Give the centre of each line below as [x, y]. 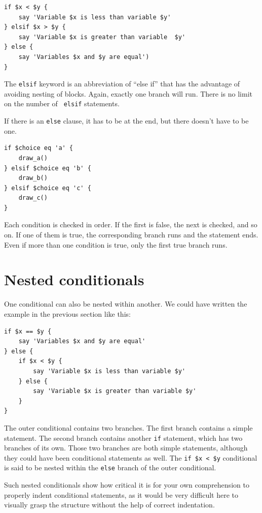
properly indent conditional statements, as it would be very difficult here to [121, 494]
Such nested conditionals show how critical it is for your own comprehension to [127, 485]
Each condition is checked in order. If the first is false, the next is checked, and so [131, 224]
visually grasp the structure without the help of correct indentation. [109, 505]
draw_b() [33, 178]
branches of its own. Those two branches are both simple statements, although [126, 448]
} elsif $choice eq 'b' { [48, 168]
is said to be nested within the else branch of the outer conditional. [110, 467]
